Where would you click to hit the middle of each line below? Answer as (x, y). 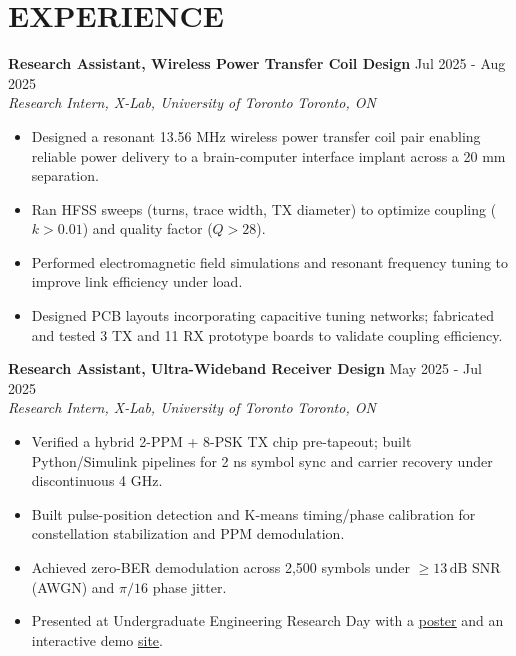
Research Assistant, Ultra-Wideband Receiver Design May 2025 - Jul (245, 368)
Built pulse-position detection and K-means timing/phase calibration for (253, 513)
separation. (65, 175)
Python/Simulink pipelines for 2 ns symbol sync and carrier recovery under (262, 460)
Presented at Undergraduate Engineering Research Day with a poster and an (267, 620)
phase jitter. (189, 586)
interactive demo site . (97, 639)
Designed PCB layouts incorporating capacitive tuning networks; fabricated (263, 315)
